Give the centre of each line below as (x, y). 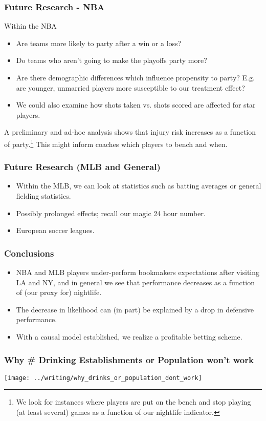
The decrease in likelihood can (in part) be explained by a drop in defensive (135, 309)
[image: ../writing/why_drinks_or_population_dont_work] (103, 378)
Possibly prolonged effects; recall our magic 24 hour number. (111, 213)
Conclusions (29, 253)
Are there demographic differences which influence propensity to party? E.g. (135, 77)
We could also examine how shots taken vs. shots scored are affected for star (136, 105)
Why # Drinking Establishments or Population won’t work (129, 359)
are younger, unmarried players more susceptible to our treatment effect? (130, 87)
